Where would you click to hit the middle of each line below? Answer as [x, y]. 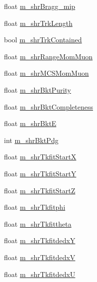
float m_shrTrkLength [38, 23]
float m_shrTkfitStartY [40, 173]
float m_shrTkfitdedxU [40, 274]
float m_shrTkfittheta [38, 223]
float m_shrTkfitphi [35, 207]
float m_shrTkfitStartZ [40, 190]
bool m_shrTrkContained [43, 40]
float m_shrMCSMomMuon [47, 73]
